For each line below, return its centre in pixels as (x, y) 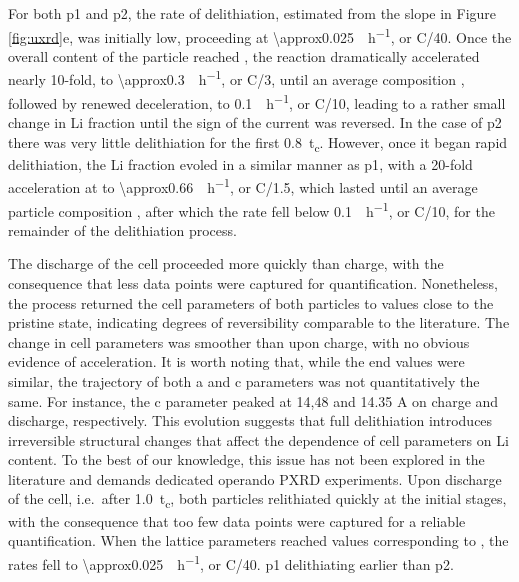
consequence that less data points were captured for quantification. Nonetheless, (253, 282)
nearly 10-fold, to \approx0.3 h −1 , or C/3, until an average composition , (236, 78)
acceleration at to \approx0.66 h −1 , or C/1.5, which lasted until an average (243, 185)
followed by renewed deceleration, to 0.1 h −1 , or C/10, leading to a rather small (257, 101)
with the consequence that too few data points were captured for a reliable (237, 520)
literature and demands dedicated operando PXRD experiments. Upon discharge (255, 478)
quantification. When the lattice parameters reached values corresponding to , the (258, 540)
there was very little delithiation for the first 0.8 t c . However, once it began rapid (258, 143)
